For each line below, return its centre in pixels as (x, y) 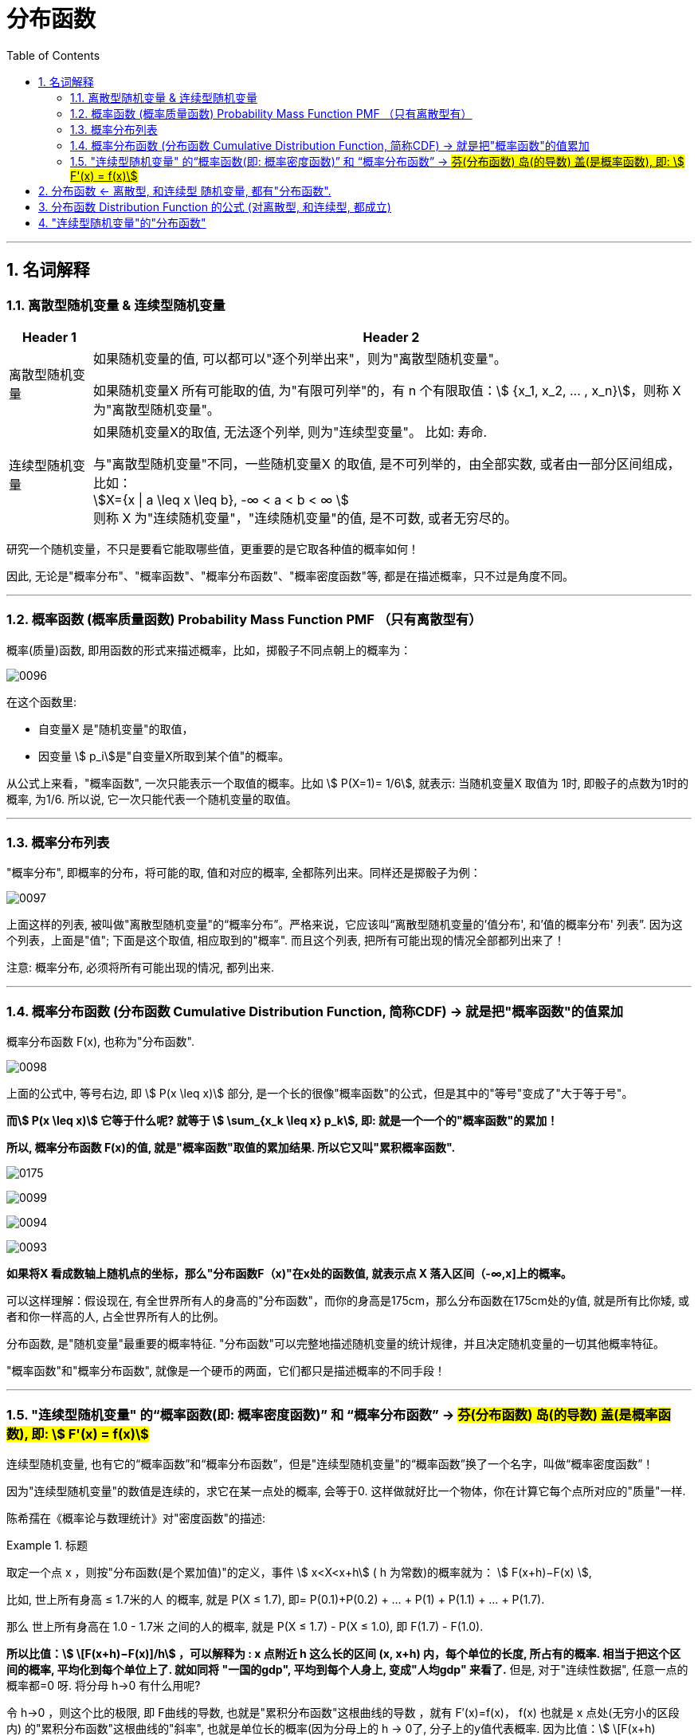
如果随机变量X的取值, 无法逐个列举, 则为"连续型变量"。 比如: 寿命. (290, 432)
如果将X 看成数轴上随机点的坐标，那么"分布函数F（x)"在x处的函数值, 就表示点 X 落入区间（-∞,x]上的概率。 (289, 1274)
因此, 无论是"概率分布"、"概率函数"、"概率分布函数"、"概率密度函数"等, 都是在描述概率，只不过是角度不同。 (290, 575)
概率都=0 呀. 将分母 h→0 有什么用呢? (104, 1685)
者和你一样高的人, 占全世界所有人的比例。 (116, 1317)
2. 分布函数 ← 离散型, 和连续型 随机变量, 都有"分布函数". (185, 190)
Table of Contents (53, 55)
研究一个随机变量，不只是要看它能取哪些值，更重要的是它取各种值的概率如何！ (213, 548)
